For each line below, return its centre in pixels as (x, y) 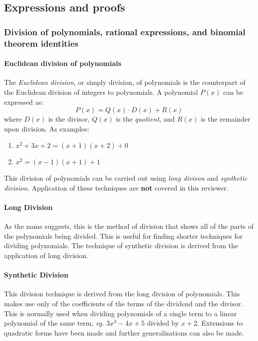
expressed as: (24, 102)
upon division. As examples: (47, 128)
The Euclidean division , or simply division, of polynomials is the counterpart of (125, 82)
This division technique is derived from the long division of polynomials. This (122, 294)
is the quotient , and (145, 119)
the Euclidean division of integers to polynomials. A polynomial (101, 92)
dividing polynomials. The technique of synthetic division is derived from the (121, 245)
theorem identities (41, 43)
